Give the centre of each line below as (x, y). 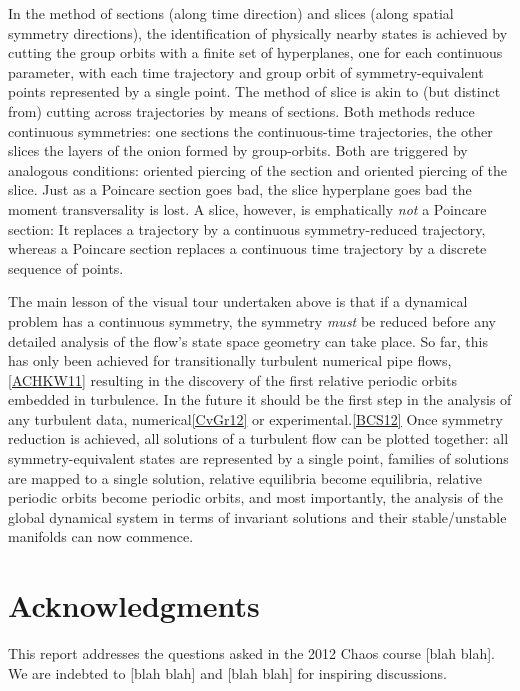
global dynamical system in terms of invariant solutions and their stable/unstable (257, 516)
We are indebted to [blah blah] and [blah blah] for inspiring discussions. (227, 672)
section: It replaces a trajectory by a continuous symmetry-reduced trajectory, (247, 228)
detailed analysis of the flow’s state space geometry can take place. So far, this (248, 340)
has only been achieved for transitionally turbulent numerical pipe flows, (230, 360)
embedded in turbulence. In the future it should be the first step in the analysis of (260, 399)
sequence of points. (66, 267)
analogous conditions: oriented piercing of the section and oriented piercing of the (257, 169)
